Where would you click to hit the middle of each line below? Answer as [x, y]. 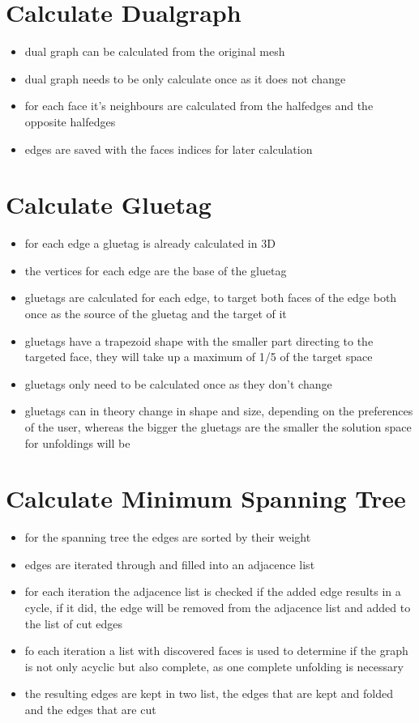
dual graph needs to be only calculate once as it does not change [185, 78]
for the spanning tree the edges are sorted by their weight [168, 537]
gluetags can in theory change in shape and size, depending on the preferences [219, 411]
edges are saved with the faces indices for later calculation [169, 149]
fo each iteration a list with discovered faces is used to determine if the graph [216, 651]
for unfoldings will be [77, 442]
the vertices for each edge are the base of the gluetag [156, 270]
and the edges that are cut [90, 710]
